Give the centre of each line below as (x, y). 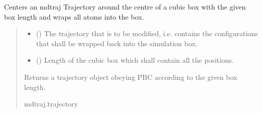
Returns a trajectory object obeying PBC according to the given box (131, 77)
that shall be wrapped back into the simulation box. (117, 43)
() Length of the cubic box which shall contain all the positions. (135, 60)
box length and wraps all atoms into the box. (74, 16)
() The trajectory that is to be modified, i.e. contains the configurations (147, 33)
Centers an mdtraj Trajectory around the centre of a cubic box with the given (125, 7)
